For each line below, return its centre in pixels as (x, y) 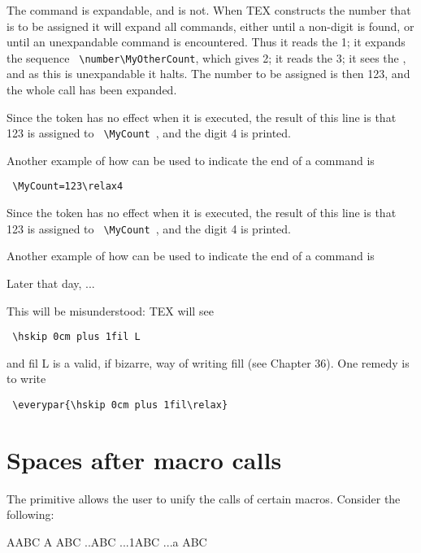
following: (30, 514)
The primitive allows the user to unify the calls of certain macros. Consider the (204, 498)
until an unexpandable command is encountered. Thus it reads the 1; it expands (206, 42)
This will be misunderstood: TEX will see (110, 310)
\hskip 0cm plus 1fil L (76, 337)
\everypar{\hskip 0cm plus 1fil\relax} (120, 405)
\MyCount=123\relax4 (68, 187)
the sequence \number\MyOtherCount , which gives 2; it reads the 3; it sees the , (206, 57)
